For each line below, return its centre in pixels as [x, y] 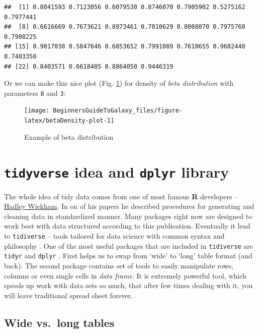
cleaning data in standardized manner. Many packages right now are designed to [128, 216]
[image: [37, 111]
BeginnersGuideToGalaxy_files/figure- [118, 111]
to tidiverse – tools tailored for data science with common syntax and [114, 235]
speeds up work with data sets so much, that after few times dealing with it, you [128, 285]
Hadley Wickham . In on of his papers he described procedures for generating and [129, 206]
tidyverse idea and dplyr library [117, 171]
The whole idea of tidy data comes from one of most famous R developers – [121, 196]
